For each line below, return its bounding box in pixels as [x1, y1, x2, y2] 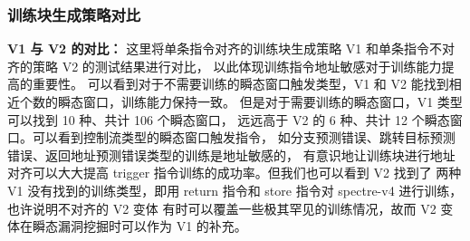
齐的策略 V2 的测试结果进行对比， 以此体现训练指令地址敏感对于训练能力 [7, 56, 442, 75]
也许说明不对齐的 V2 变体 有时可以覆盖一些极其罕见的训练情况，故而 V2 [7, 198, 436, 217]
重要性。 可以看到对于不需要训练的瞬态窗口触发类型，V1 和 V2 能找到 [32, 74, 449, 93]
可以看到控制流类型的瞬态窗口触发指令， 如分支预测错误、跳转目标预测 [32, 128, 456, 147]
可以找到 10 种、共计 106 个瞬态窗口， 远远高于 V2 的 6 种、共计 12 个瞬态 [7, 110, 450, 129]
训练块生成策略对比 [7, 3, 141, 25]
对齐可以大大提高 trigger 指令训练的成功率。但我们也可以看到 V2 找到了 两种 [7, 163, 462, 182]
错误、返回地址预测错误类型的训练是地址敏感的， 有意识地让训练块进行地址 [7, 145, 456, 164]
